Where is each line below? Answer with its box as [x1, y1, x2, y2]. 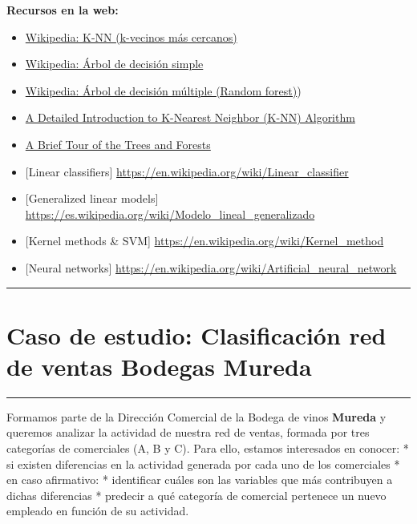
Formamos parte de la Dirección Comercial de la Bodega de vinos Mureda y [6, 408, 387, 425]
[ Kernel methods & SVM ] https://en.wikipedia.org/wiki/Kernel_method [25, 232, 384, 249]
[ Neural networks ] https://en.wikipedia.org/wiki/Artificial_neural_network [25, 259, 397, 276]
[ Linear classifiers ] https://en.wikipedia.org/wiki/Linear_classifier [25, 163, 349, 179]
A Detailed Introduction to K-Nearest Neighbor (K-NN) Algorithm [25, 109, 355, 126]
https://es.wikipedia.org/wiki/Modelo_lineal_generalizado [25, 205, 315, 222]
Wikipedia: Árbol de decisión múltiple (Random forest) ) [25, 82, 302, 99]
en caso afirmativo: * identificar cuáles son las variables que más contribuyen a [6, 471, 393, 488]
